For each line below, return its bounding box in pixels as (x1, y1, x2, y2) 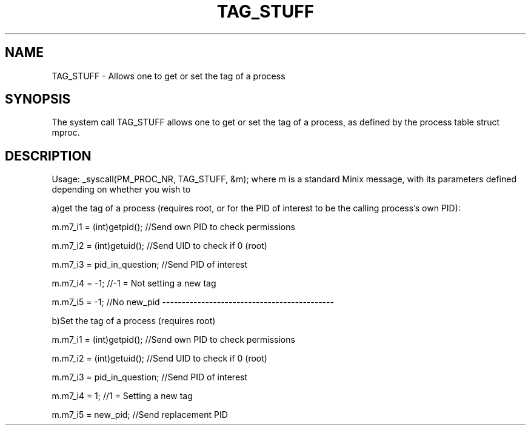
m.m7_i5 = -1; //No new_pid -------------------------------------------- (52, 297, 334, 308)
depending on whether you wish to (52, 184, 191, 195)
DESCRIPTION (5, 148, 92, 164)
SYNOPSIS (5, 91, 71, 107)
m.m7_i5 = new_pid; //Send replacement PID (52, 409, 228, 420)
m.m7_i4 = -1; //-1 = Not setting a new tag (52, 278, 216, 289)
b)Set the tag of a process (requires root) (52, 316, 216, 326)
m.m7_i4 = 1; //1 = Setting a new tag (52, 391, 193, 402)
